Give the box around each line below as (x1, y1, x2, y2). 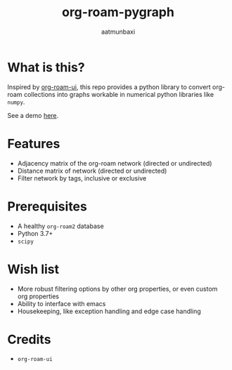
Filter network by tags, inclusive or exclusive (17, 173, 147, 183)
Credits (7, 331, 51, 348)
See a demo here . (7, 111, 59, 119)
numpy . (7, 98, 25, 106)
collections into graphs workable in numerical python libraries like (23, 90, 214, 98)
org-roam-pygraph (62, 4, 174, 20)
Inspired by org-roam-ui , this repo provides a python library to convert (7, 82, 211, 91)
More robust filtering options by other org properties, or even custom (17, 284, 218, 293)
